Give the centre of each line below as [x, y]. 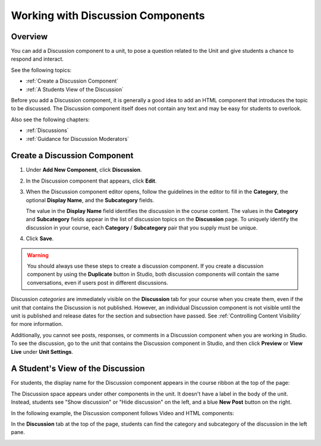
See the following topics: [41, 70]
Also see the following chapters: [51, 120]
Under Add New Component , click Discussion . [84, 170]
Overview [29, 37]
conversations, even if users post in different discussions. [98, 282]
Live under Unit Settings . [42, 351]
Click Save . [40, 238]
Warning [38, 255]
